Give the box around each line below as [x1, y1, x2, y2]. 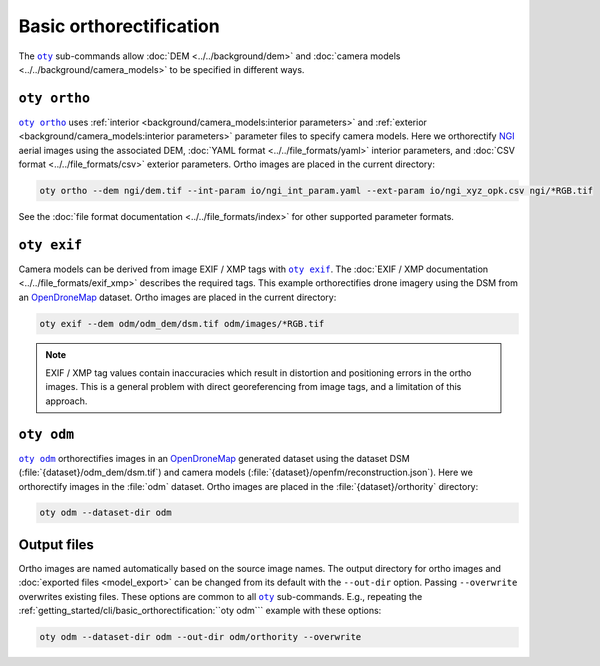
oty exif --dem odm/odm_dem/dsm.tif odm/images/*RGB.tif [39, 318, 325, 329]
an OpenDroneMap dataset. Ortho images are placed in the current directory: [18, 291, 337, 303]
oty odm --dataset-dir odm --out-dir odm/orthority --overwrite [39, 631, 362, 643]
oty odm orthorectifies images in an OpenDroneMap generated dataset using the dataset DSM [18, 452, 410, 464]
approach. [45, 395, 88, 407]
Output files [18, 536, 95, 553]
